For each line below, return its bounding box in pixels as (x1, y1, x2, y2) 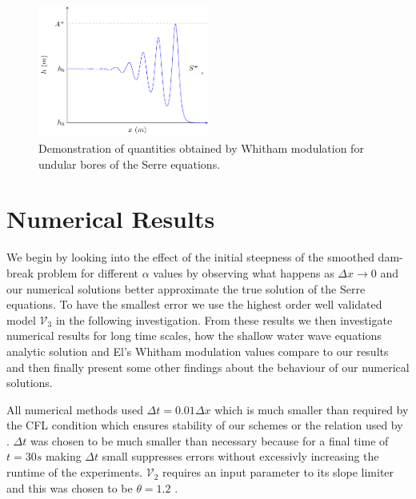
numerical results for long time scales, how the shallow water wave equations (6, 327, 382, 344)
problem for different (37, 264, 139, 281)
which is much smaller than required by (214, 401, 409, 417)
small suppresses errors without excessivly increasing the (102, 448, 379, 465)
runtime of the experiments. (6, 464, 143, 481)
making (45, 448, 82, 465)
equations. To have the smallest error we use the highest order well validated (6, 296, 382, 313)
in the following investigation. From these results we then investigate (55, 311, 393, 328)
